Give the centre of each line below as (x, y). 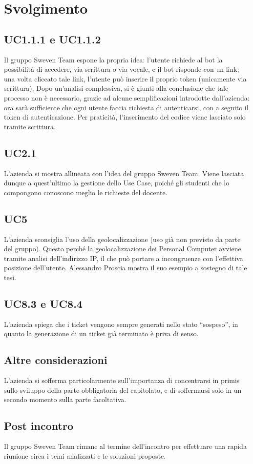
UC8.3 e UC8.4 (43, 303)
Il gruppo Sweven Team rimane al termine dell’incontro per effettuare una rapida (125, 446)
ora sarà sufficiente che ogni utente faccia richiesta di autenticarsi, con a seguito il (126, 107)
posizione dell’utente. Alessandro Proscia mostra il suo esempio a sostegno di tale (126, 268)
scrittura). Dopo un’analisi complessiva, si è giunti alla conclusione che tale (116, 88)
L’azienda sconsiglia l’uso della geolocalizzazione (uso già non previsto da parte (122, 239)
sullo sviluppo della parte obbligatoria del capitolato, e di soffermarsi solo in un (123, 390)
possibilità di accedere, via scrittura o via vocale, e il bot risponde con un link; (122, 69)
